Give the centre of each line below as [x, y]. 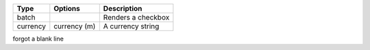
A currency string [131, 26]
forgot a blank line [38, 39]
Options [67, 8]
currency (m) [75, 26]
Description [123, 8]
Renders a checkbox [136, 17]
